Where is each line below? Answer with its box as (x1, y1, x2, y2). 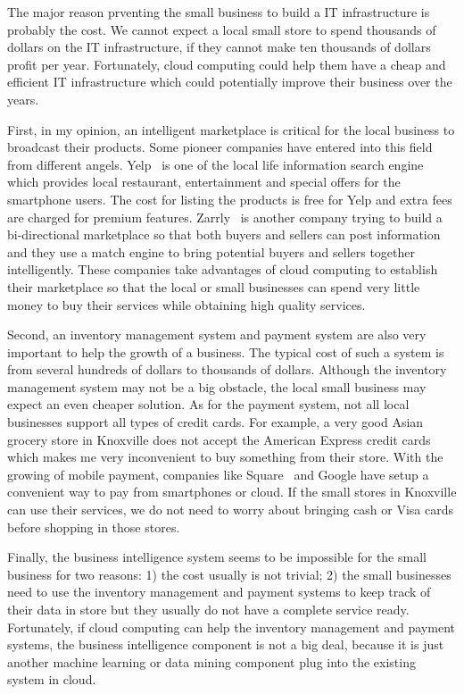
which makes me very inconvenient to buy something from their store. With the (7, 447, 443, 466)
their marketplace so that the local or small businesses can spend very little (7, 277, 420, 296)
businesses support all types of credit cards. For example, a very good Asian (7, 413, 424, 431)
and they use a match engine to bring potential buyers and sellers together (7, 242, 416, 261)
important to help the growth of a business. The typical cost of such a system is (7, 342, 444, 361)
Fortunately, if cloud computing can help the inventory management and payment (7, 617, 455, 636)
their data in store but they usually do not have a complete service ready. (7, 600, 410, 618)
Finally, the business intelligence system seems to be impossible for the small (7, 548, 427, 566)
